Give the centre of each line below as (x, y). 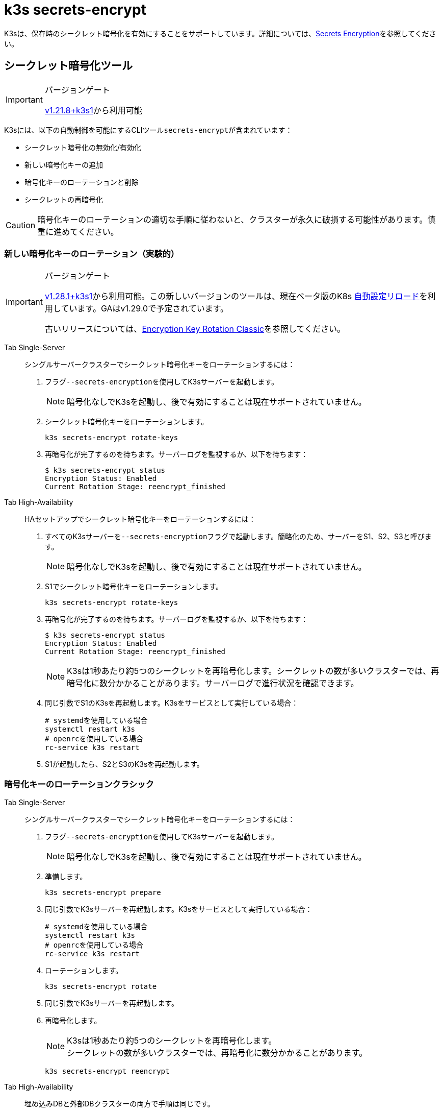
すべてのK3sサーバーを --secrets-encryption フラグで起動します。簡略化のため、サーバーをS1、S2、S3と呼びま (238, 537)
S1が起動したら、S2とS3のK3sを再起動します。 (124, 764)
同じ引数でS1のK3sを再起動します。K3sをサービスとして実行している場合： (172, 703)
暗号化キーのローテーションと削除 (82, 182)
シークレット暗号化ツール (68, 66)
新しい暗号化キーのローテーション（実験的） (92, 253)
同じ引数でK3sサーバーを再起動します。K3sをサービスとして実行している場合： (179, 909)
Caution (21, 225)
